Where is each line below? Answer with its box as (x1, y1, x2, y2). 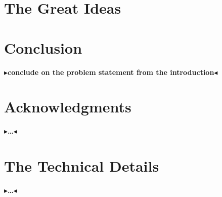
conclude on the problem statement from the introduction (8, 66, 214, 77)
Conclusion (4, 37, 82, 58)
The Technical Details (4, 155, 159, 176)
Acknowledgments (4, 96, 131, 117)
